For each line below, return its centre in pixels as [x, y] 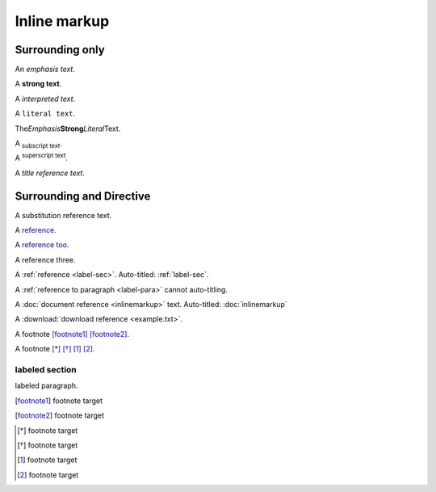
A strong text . [38, 84]
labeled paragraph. [46, 386]
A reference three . [45, 259]
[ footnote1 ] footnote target [59, 401]
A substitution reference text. [63, 215]
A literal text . [45, 114]
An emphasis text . [45, 69]
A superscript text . [42, 158]
